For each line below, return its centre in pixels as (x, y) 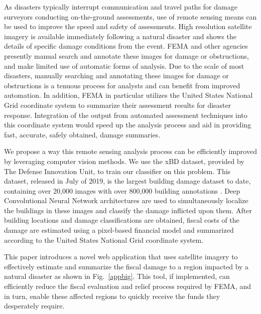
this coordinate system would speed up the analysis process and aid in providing (128, 125)
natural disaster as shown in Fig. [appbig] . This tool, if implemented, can (117, 276)
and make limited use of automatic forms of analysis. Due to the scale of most (124, 65)
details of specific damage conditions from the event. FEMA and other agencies (126, 46)
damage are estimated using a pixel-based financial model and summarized (119, 230)
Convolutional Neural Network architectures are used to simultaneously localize (126, 200)
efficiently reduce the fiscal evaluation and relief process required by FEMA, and (127, 286)
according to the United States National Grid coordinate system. (104, 240)
